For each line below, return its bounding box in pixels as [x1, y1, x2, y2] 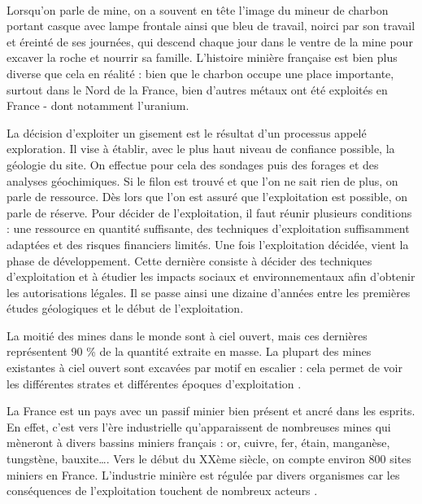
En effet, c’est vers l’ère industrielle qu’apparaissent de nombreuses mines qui [7, 418, 391, 435]
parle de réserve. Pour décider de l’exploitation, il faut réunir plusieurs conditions [7, 204, 412, 221]
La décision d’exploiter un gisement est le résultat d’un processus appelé [7, 124, 367, 141]
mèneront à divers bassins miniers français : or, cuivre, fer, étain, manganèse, [7, 434, 390, 451]
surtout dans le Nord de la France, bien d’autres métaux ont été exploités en [7, 81, 388, 98]
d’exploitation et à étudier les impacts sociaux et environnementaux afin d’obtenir [7, 268, 415, 285]
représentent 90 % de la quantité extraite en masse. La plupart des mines [7, 343, 372, 360]
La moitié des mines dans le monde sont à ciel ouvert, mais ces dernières [7, 327, 368, 344]
